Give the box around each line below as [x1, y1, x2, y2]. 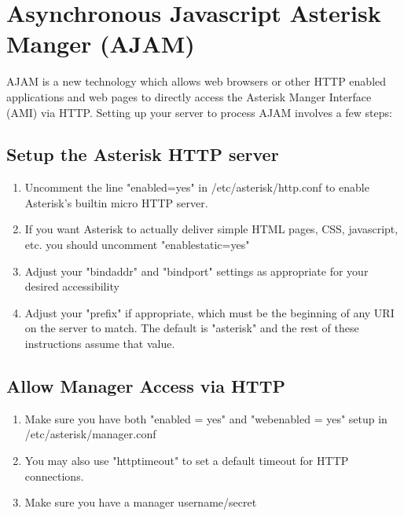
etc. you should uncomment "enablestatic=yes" [24, 236, 250, 253]
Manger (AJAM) [6, 27, 195, 60]
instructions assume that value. [24, 335, 175, 352]
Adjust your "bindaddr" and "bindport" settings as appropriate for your [24, 262, 369, 279]
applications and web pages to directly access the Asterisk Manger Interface [6, 88, 372, 104]
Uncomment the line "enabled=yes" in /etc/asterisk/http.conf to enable [24, 179, 369, 196]
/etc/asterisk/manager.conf [24, 426, 156, 442]
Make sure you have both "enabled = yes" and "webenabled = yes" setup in [24, 410, 387, 426]
